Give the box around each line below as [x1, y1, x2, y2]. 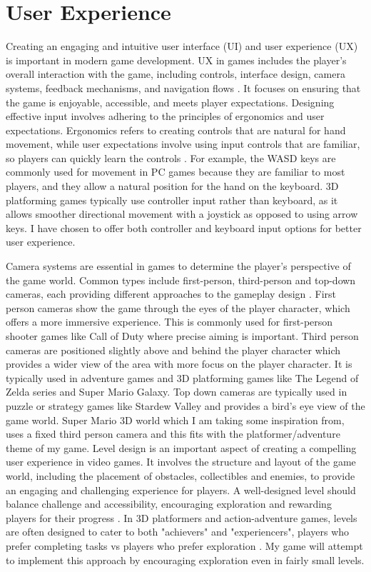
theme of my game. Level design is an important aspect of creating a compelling [6, 440, 357, 455]
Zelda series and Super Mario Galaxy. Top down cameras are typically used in [6, 384, 347, 399]
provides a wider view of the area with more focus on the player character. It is [6, 356, 352, 371]
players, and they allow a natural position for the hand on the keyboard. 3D [6, 179, 339, 194]
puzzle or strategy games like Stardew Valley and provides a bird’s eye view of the [6, 398, 365, 413]
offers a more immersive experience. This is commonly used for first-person [6, 314, 333, 329]
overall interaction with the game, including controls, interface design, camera [6, 66, 345, 81]
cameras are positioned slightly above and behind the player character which [6, 342, 341, 357]
